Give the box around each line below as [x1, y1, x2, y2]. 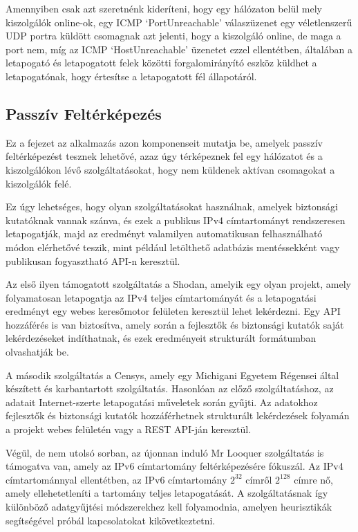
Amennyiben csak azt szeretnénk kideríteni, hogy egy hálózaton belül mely [6, 1, 322, 15]
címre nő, [294, 472, 334, 486]
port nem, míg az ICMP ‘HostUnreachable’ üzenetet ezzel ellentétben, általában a [6, 42, 352, 56]
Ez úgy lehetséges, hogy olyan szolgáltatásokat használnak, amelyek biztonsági [6, 199, 338, 214]
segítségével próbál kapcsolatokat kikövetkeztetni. [6, 513, 216, 527]
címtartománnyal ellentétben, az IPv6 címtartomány [6, 472, 227, 486]
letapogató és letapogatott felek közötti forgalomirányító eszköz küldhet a [6, 55, 317, 70]
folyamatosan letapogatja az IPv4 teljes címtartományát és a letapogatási [6, 290, 317, 304]
